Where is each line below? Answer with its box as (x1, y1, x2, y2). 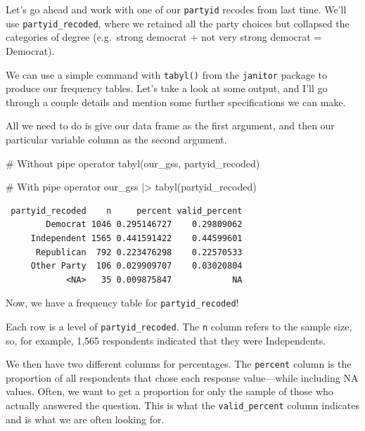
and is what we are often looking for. (6, 411, 165, 426)
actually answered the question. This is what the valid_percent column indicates (6, 398, 359, 413)
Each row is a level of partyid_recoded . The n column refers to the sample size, (6, 319, 352, 333)
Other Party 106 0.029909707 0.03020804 (30, 261, 243, 271)
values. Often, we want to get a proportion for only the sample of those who (6, 384, 333, 399)
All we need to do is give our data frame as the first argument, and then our (6, 118, 335, 133)
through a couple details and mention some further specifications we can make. (6, 94, 346, 109)
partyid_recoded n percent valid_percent (11, 205, 243, 216)
